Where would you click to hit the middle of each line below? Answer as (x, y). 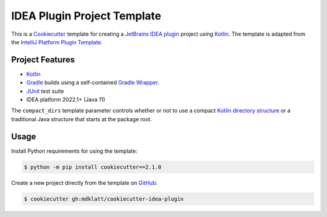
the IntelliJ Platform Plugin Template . (57, 42)
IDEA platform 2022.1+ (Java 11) (66, 99)
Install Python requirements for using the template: (74, 151)
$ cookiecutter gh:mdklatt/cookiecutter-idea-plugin (104, 199)
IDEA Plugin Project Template (86, 16)
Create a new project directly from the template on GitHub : (84, 182)
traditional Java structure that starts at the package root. (82, 119)
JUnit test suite (45, 91)
